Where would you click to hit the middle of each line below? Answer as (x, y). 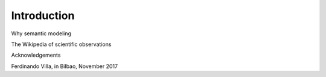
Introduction (43, 16)
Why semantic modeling (41, 33)
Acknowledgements (36, 55)
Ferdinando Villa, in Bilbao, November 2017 (64, 66)
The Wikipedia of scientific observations (61, 44)
